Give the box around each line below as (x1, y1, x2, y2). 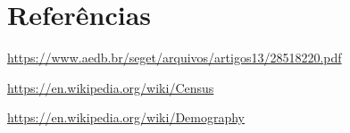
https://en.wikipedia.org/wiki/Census (7, 78, 214, 96)
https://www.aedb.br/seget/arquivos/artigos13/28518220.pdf (7, 48, 342, 67)
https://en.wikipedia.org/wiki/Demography (7, 108, 246, 127)
